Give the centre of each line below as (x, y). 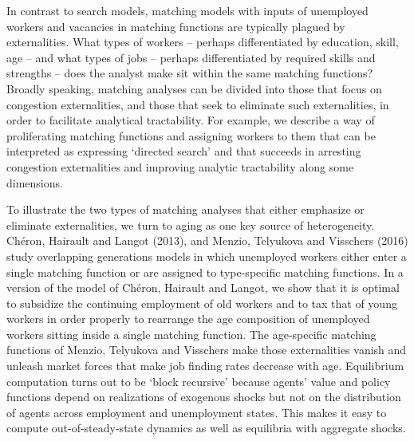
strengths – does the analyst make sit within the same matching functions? (190, 73)
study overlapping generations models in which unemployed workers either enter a (207, 256)
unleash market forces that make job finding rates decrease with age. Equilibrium (205, 366)
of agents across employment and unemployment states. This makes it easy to (197, 412)
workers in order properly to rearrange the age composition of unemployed (188, 319)
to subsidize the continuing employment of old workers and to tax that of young (202, 303)
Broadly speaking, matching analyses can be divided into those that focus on (194, 88)
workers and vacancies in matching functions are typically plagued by (176, 26)
